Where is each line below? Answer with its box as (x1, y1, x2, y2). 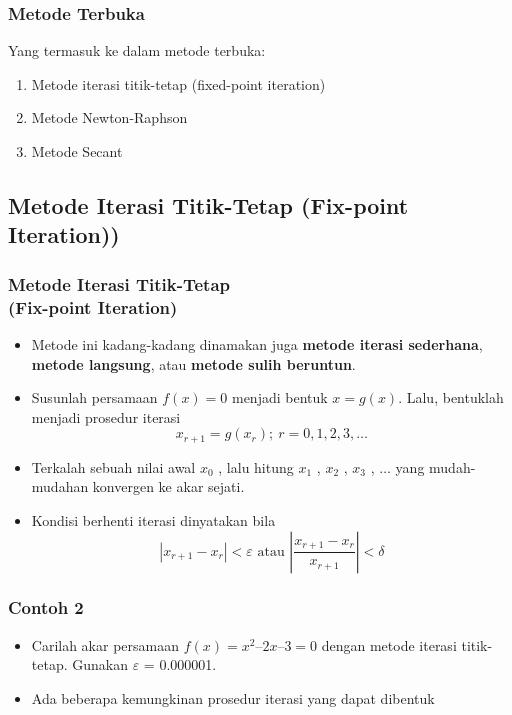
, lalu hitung (218, 456, 294, 477)
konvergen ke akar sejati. (92, 476, 245, 497)
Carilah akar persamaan (31, 634, 180, 655)
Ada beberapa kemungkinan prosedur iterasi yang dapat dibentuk (31, 687, 435, 708)
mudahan (31, 476, 89, 497)
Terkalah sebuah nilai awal (31, 456, 196, 477)
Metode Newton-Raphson (31, 107, 188, 128)
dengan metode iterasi (321, 634, 457, 655)
